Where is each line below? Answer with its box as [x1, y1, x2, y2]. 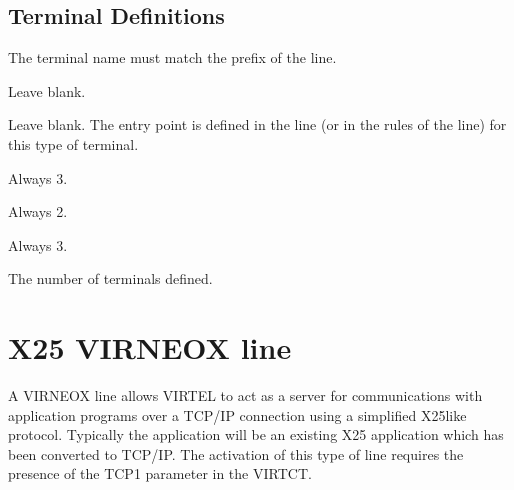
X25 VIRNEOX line [8, 327, 292, 368]
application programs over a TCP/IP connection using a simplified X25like [8, 404, 467, 425]
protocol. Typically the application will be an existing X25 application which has [8, 424, 504, 445]
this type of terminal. [8, 133, 139, 154]
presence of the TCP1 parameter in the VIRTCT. [8, 463, 312, 484]
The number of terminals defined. [8, 268, 213, 289]
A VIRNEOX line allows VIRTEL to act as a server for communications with [8, 385, 483, 406]
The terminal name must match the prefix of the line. [8, 47, 337, 68]
